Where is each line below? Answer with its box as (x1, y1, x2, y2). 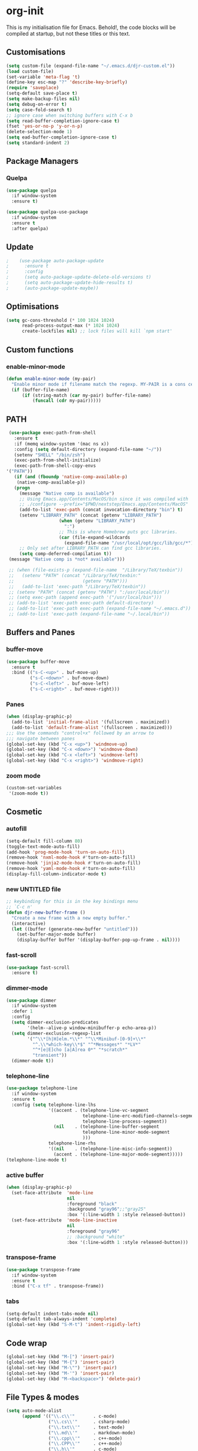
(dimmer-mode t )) (11, 1058, 54, 1064)
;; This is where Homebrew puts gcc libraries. (58, 528, 178, 535)
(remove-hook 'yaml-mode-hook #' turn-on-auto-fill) (6, 866, 136, 872)
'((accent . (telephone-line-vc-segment (48, 1107, 149, 1113)
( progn (14, 485, 31, 491)
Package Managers (6, 156, 79, 166)
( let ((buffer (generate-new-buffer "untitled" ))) (11, 926, 138, 932)
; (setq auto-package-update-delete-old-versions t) (6, 274, 151, 280)
